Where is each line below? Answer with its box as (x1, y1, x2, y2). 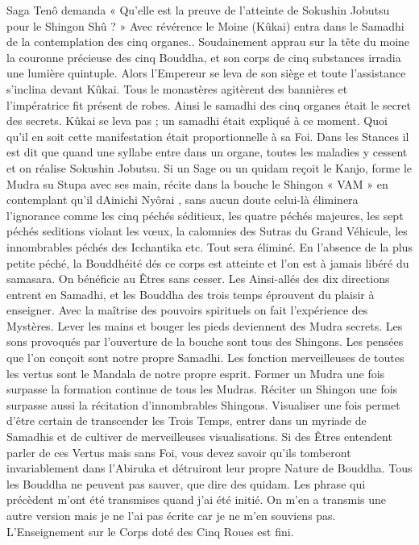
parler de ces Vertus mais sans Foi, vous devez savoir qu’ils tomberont (6, 443, 351, 460)
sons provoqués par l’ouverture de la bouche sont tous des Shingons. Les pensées (6, 333, 404, 350)
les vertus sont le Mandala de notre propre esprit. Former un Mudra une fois (6, 364, 385, 381)
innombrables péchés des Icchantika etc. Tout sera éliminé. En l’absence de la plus (6, 238, 413, 255)
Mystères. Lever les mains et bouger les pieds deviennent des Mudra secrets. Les (6, 317, 403, 334)
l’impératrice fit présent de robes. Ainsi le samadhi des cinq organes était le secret (6, 96, 411, 113)
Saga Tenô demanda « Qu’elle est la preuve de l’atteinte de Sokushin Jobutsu (6, 2, 390, 18)
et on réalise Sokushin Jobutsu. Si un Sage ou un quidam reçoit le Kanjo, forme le (6, 159, 413, 176)
